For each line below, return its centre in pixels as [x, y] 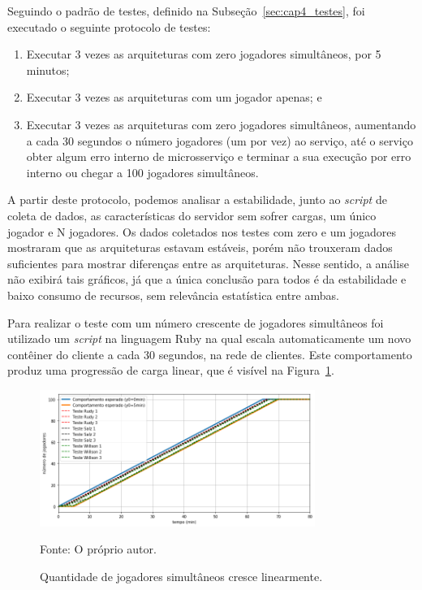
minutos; [48, 69]
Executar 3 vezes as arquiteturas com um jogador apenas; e [174, 97]
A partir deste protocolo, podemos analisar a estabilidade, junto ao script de [197, 200]
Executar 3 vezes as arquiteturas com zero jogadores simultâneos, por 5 [204, 54]
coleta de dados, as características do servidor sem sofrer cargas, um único [192, 215]
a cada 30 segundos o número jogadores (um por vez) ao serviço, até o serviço [220, 140]
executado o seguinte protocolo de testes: [109, 26]
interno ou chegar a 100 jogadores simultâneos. [142, 172]
